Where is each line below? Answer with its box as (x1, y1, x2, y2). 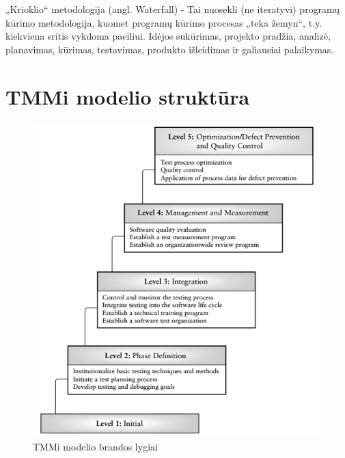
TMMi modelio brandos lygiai (33, 439, 158, 453)
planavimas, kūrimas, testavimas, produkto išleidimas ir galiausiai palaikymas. (5, 42, 334, 56)
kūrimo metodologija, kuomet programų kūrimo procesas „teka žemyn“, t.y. (5, 15, 322, 29)
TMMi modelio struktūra (5, 82, 250, 110)
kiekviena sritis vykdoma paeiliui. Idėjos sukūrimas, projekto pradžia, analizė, (5, 29, 331, 43)
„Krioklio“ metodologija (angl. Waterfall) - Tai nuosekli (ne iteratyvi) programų (5, 2, 340, 16)
